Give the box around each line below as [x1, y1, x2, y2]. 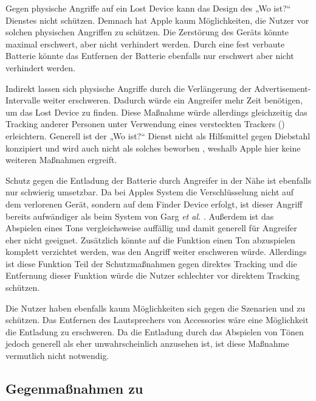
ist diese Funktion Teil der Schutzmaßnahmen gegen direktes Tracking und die [5, 257, 297, 270]
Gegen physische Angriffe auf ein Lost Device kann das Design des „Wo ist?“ [5, 2, 291, 14]
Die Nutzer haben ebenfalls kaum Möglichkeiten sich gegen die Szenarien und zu [5, 301, 306, 314]
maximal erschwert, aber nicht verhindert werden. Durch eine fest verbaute [5, 37, 285, 50]
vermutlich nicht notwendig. [5, 349, 109, 362]
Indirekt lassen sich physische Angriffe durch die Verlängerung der [5, 82, 252, 94]
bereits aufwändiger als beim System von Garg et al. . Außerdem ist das [5, 209, 274, 222]
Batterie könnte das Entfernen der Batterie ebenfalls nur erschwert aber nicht [5, 49, 294, 62]
